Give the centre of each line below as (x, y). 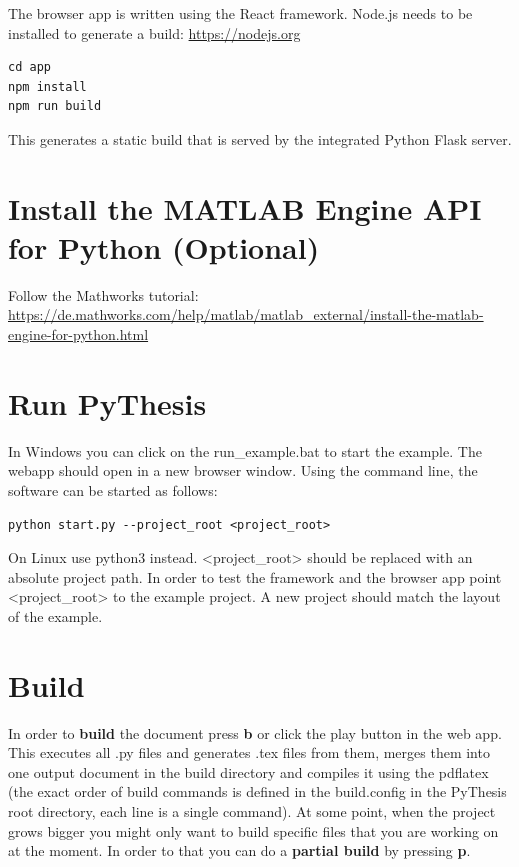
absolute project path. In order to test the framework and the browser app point (255, 576)
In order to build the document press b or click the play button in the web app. (255, 732)
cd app (29, 67)
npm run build (55, 106)
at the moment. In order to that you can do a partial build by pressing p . (239, 850)
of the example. (55, 615)
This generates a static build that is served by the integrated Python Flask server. (260, 138)
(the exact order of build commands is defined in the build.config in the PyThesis (257, 791)
